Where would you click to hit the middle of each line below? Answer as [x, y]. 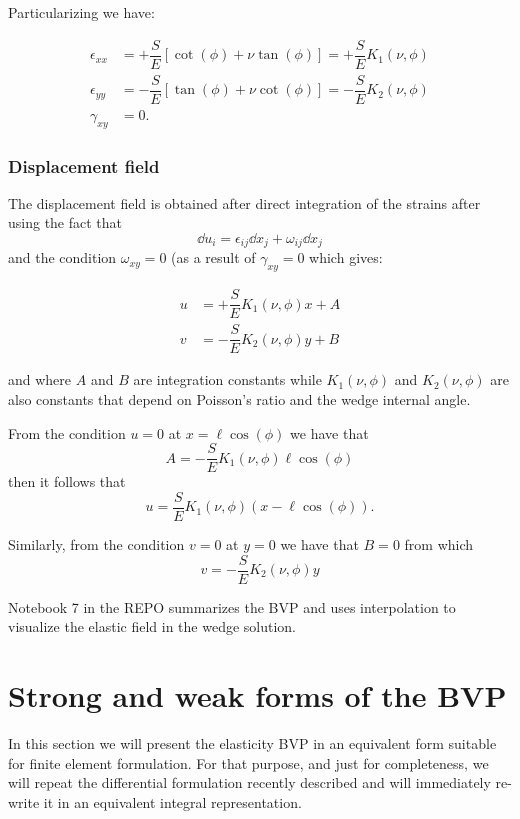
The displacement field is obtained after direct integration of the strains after [244, 202]
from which [439, 543]
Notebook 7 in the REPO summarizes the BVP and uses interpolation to [232, 606]
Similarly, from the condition [96, 543]
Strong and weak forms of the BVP [257, 694]
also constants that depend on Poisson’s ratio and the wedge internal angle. [239, 399]
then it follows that [67, 481]
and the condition [62, 257]
